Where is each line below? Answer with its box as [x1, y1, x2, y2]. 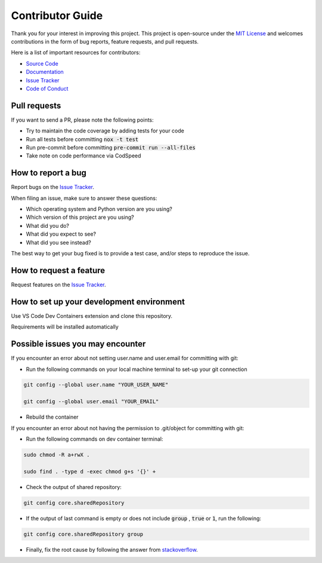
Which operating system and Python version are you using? [26, 206, 172, 213]
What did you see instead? [26, 239, 92, 246]
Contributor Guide [11, 9, 103, 22]
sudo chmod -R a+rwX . [23, 451, 90, 459]
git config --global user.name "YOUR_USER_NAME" [23, 382, 169, 388]
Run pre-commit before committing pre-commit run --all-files [26, 144, 196, 151]
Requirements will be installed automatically [11, 323, 119, 330]
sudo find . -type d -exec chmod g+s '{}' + [23, 468, 156, 475]
